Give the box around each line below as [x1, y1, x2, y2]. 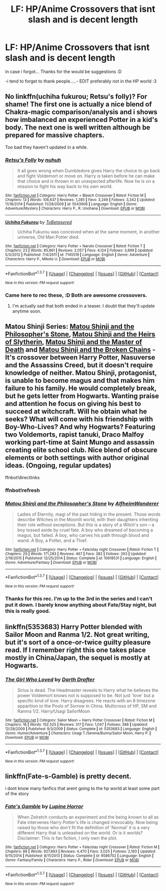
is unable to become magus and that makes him [5, 376, 155, 385]
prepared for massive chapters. [5, 131, 105, 139]
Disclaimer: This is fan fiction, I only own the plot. [17, 835, 118, 841]
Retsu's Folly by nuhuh [5, 157, 61, 163]
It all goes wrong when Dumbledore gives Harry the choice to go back [17, 168, 161, 174]
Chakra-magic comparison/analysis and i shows [5, 108, 158, 117]
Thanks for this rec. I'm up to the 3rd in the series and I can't [5, 595, 153, 602]
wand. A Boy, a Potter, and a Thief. [17, 537, 88, 544]
